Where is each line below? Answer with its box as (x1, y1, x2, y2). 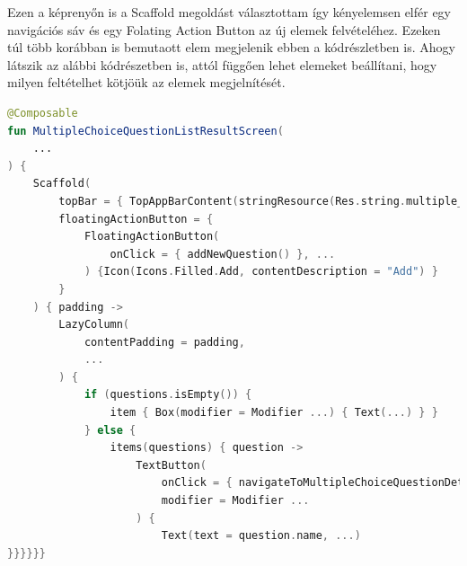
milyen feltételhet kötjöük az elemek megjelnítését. (7, 73, 286, 92)
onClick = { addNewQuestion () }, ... (110, 247, 336, 261)
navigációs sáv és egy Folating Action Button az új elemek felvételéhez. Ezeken (7, 20, 441, 39)
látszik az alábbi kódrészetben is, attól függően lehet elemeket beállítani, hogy (7, 55, 437, 74)
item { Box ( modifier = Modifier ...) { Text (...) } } (110, 406, 438, 420)
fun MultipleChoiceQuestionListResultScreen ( (7, 124, 284, 137)
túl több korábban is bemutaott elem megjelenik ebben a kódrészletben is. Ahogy (7, 38, 455, 57)
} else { (84, 423, 137, 437)
